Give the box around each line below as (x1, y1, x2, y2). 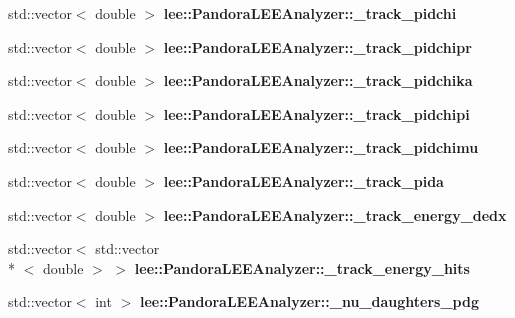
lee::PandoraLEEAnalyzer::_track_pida (163, 170, 444, 191)
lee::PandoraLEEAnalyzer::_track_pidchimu (163, 137, 479, 158)
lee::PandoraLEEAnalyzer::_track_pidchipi (163, 103, 470, 124)
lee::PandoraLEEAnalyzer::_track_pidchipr (163, 36, 472, 57)
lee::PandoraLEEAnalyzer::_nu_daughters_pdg (139, 291, 479, 312)
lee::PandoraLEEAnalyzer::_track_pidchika (163, 70, 473, 91)
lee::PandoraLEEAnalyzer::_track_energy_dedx (163, 204, 507, 225)
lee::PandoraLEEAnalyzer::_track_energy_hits (134, 257, 470, 278)
